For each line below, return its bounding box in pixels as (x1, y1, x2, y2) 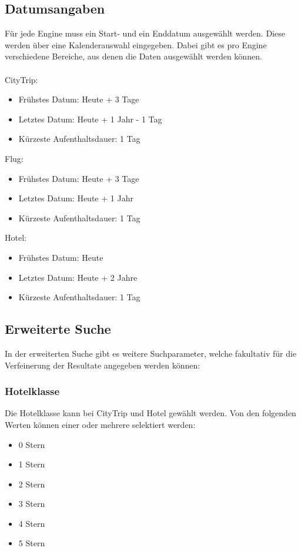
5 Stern (18, 537, 45, 549)
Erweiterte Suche (5, 320, 111, 338)
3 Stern (18, 497, 45, 510)
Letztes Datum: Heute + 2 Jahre (18, 271, 138, 283)
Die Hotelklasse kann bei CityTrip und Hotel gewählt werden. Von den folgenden (5, 407, 296, 419)
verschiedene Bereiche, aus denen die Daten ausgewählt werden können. (5, 50, 262, 62)
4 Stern (18, 517, 45, 529)
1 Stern (18, 458, 45, 470)
